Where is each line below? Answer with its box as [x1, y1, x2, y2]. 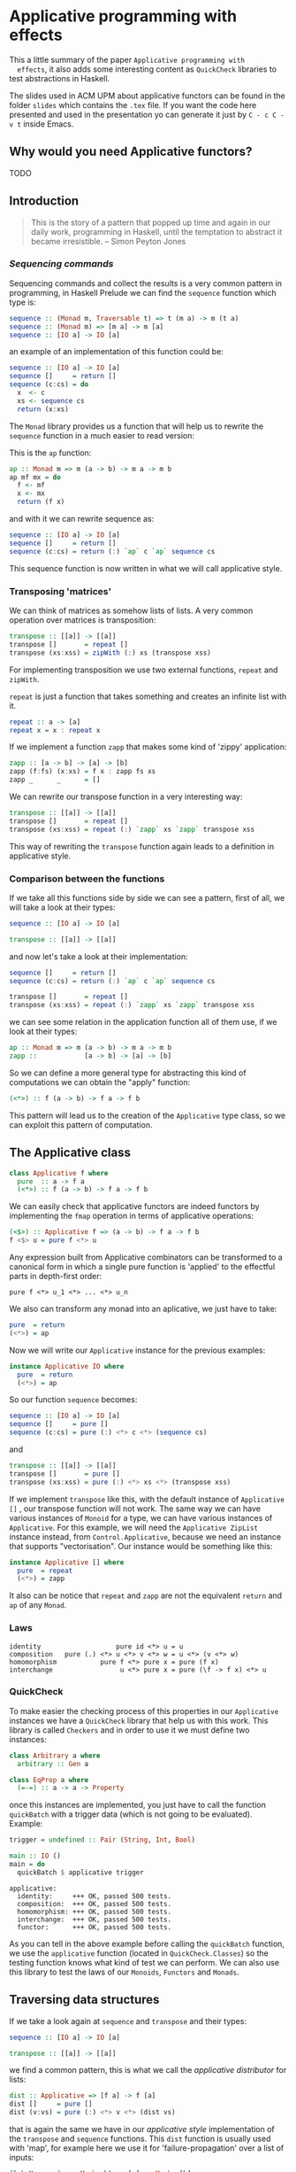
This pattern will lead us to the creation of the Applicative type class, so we [9, 1110, 285, 1121]
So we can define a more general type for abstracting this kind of [9, 1067, 247, 1078]
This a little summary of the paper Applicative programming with [9, 54, 246, 65]
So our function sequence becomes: [9, 1394, 138, 1405]
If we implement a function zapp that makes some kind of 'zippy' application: [9, 741, 287, 752]
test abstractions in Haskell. [9, 73, 110, 83]
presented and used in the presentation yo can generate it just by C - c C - [9, 109, 285, 120]
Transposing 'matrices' [9, 585, 112, 597]
